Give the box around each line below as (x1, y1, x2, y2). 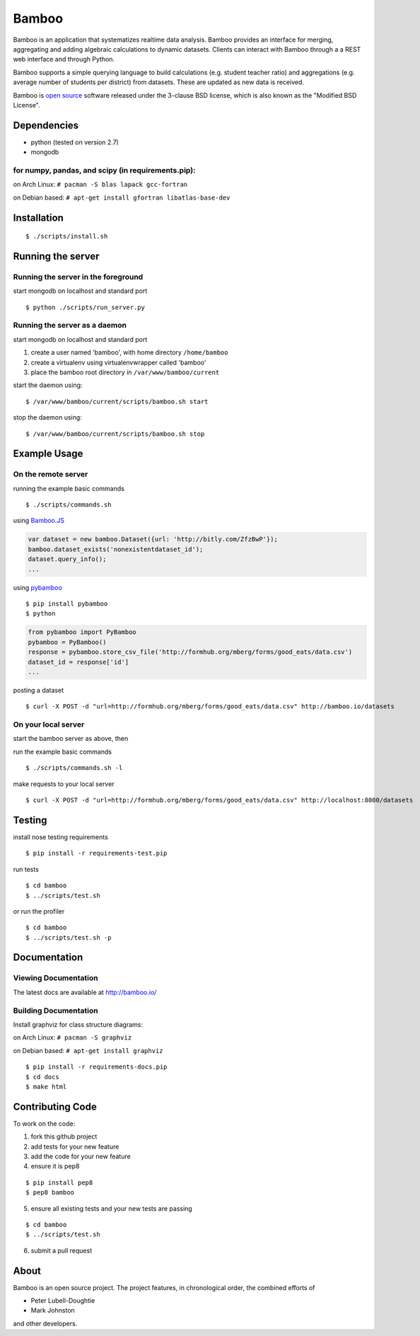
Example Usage (13, 448, 83, 460)
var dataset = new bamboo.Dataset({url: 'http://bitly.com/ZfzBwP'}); (28, 535, 279, 543)
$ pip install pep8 (25, 1178, 93, 1187)
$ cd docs (25, 1073, 59, 1081)
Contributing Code (13, 1100, 97, 1112)
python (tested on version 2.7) (30, 138, 119, 146)
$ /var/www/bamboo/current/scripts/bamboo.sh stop (25, 430, 205, 438)
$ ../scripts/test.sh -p (25, 933, 112, 941)
